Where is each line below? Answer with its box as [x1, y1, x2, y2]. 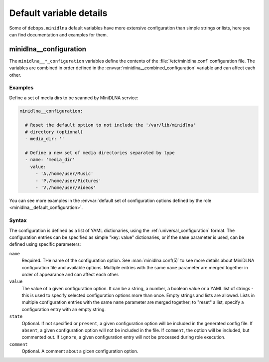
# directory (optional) [25, 129, 83, 135]
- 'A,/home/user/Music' [35, 171, 94, 177]
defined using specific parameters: [9, 241, 81, 247]
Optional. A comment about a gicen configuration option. [21, 348, 138, 354]
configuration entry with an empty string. [21, 306, 106, 312]
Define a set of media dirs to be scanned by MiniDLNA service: [9, 95, 138, 101]
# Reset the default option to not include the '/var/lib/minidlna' [25, 122, 196, 128]
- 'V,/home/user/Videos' [35, 185, 97, 190]
